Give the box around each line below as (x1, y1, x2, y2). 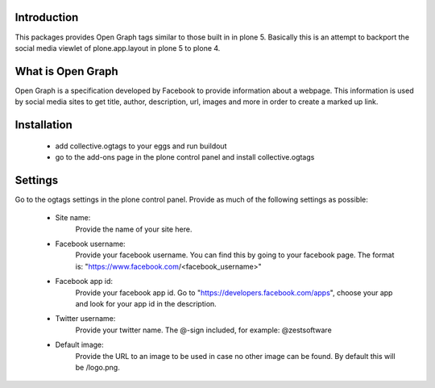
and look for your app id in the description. (75, 299, 217, 309)
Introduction (14, 10, 79, 24)
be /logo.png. (75, 362, 120, 372)
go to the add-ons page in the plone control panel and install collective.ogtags (55, 152, 315, 161)
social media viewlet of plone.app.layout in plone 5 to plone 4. (14, 43, 221, 52)
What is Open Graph (14, 65, 118, 78)
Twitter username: (55, 314, 116, 323)
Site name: (55, 213, 91, 223)
